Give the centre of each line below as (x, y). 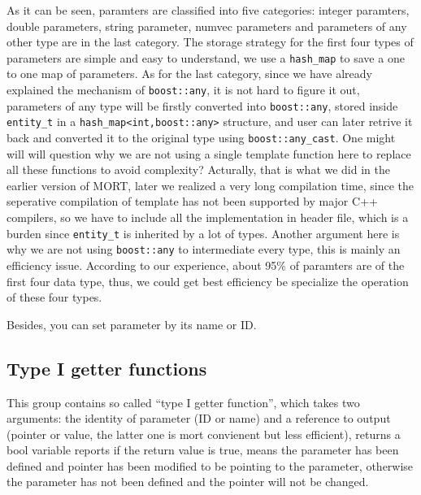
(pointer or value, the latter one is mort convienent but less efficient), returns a (204, 434)
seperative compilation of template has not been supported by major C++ (192, 201)
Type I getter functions (107, 368)
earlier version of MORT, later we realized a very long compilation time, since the (210, 185)
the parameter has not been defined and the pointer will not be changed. (188, 482)
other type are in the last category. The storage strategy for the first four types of (210, 42)
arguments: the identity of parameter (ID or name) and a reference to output (199, 418)
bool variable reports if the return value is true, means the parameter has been (203, 450)
